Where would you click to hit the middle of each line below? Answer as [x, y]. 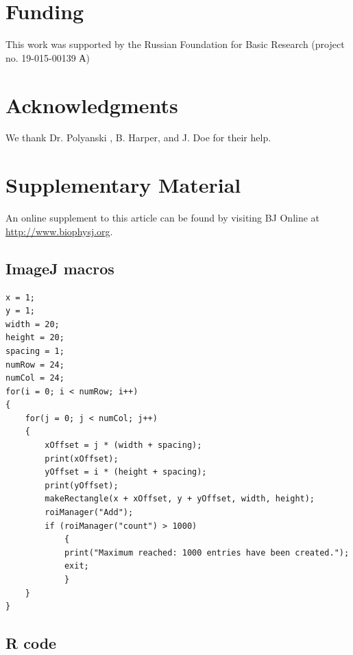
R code [31, 643]
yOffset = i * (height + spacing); [126, 472]
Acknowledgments [92, 105]
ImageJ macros [60, 268]
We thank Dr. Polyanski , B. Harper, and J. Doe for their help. [138, 138]
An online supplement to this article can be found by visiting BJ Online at [163, 218]
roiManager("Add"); [89, 513]
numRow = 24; [35, 365]
